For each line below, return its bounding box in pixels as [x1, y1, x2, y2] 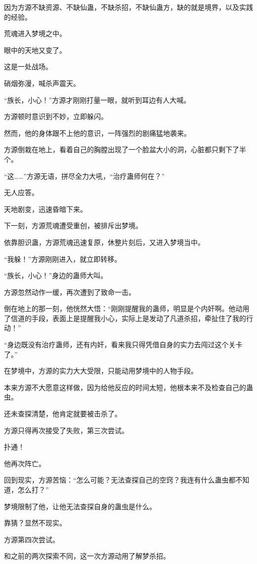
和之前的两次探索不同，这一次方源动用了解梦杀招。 [4, 551, 170, 561]
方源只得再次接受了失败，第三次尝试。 [4, 425, 128, 435]
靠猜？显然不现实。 [4, 518, 66, 528]
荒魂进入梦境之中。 [4, 28, 66, 39]
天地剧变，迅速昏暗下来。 [4, 203, 87, 214]
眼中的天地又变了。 [4, 44, 66, 55]
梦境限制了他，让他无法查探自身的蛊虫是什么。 [4, 501, 156, 511]
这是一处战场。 [4, 61, 52, 72]
